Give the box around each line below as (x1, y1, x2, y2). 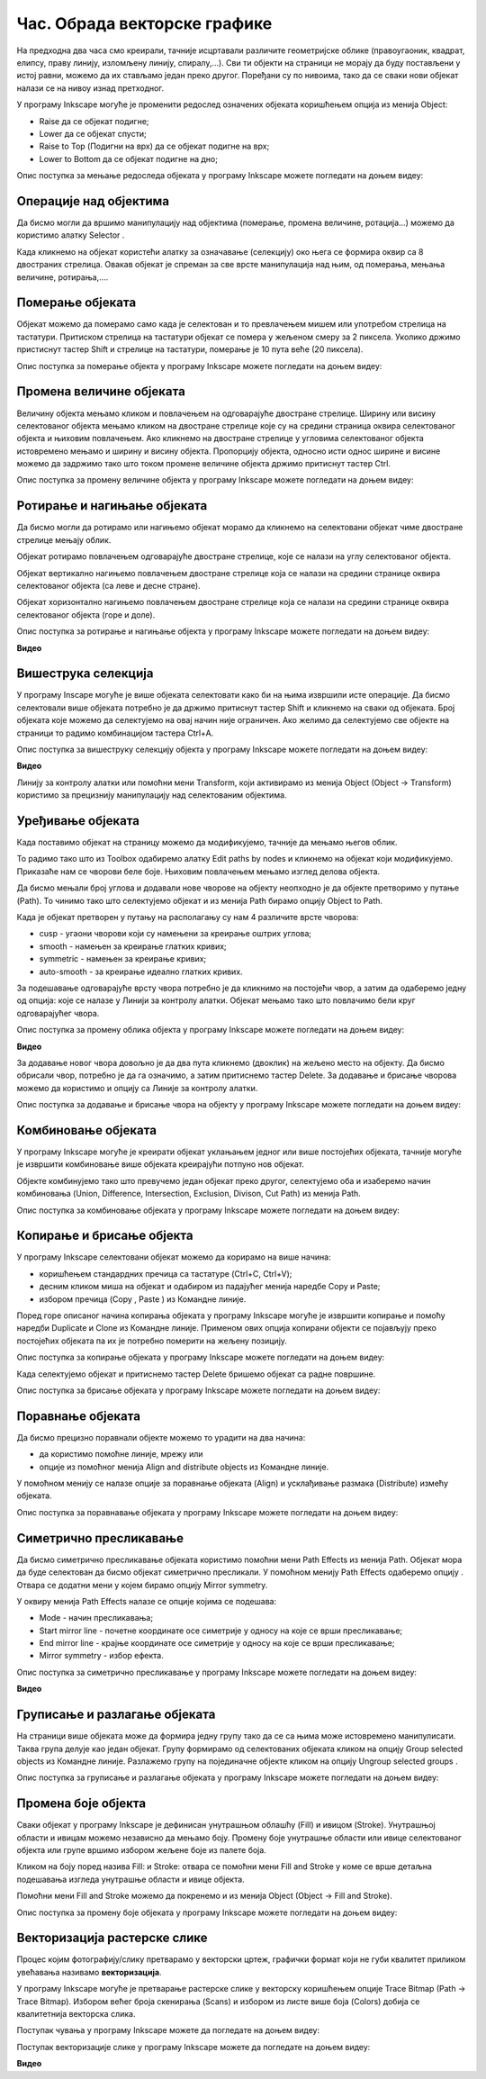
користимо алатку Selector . (16, 230, 125, 240)
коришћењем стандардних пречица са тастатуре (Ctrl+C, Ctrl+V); (39, 1268, 292, 1279)
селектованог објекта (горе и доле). (16, 609, 156, 620)
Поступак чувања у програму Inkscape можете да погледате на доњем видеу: (16, 2025, 319, 2036)
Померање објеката (16, 295, 137, 311)
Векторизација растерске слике (16, 1930, 208, 1946)
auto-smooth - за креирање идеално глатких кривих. (39, 966, 243, 977)
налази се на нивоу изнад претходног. (16, 82, 165, 94)
